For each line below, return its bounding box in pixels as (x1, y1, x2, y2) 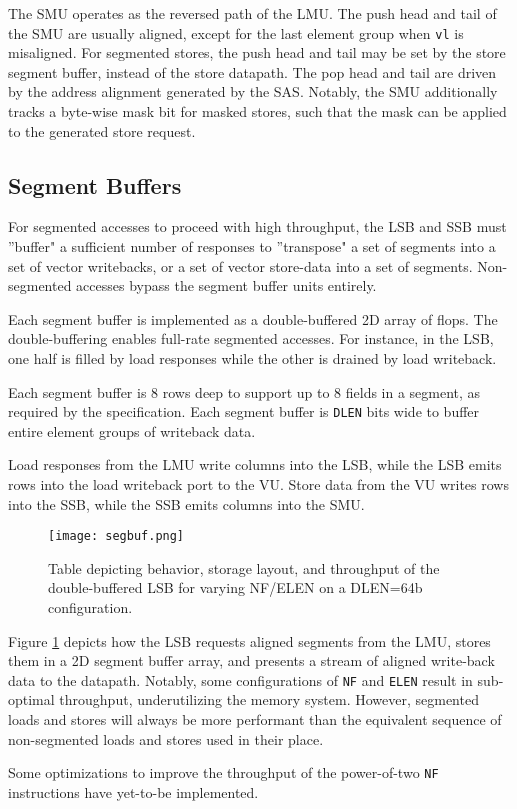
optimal (8, 689, 55, 710)
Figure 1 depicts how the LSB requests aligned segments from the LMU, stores (8, 630, 491, 651)
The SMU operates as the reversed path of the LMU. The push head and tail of (8, 3, 497, 23)
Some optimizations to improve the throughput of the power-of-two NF (8, 762, 439, 783)
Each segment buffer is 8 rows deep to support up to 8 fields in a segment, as (8, 381, 481, 402)
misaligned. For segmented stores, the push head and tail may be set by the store (8, 42, 506, 63)
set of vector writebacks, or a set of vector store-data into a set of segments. (8, 255, 473, 276)
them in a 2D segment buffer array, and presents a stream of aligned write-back (8, 650, 495, 671)
